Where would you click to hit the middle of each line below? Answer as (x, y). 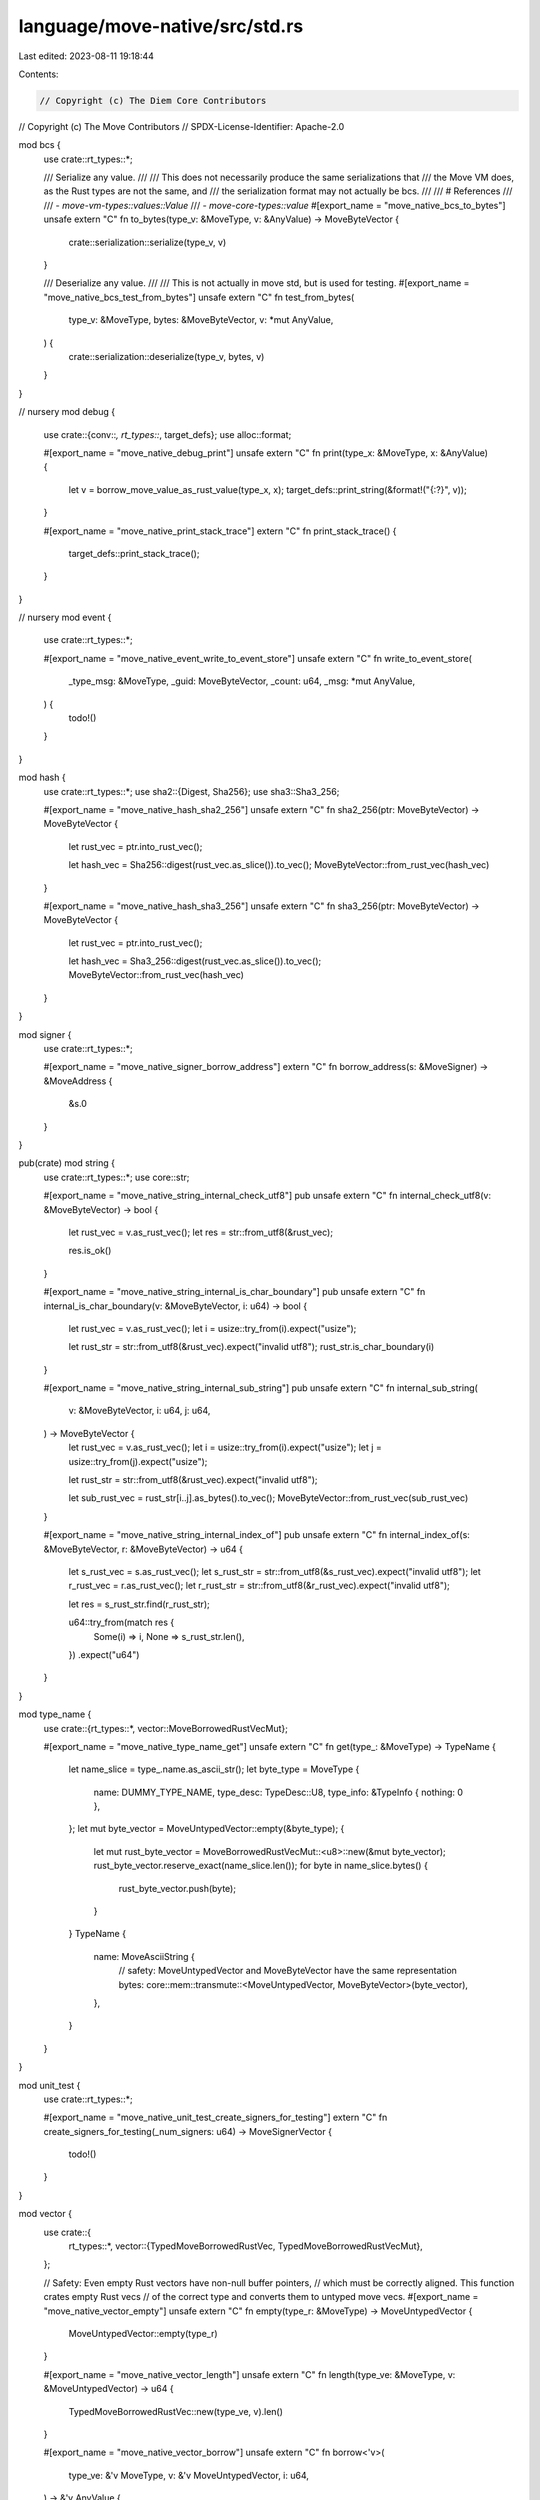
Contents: (38, 74)
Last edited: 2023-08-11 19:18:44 (86, 56)
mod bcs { (40, 145)
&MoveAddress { (78, 1081)
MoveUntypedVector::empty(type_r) (143, 2333)
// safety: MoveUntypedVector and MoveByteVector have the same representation (287, 1971)
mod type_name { (55, 1714)
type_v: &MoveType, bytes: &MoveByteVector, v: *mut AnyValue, (201, 320)
